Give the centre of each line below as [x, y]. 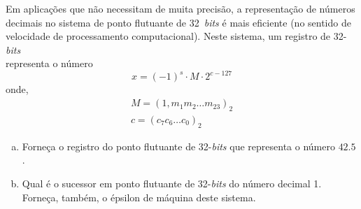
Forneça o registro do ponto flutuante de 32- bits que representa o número [178, 146]
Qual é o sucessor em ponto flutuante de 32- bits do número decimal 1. [172, 183]
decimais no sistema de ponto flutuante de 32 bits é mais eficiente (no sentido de [178, 22]
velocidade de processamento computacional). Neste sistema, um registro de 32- [176, 36]
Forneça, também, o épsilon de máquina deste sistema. [139, 197]
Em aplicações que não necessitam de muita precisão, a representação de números [180, 8]
